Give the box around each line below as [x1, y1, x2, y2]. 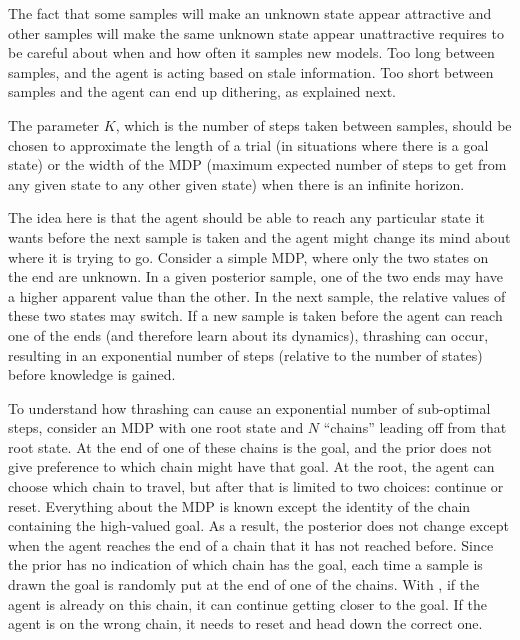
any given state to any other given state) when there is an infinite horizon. [8, 173, 465, 194]
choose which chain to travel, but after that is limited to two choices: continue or [8, 476, 504, 497]
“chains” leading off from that [323, 417, 507, 438]
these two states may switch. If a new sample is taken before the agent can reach [8, 305, 503, 326]
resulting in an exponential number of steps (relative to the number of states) [8, 344, 483, 365]
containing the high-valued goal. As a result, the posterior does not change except [8, 515, 509, 536]
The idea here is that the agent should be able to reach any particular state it [8, 207, 485, 228]
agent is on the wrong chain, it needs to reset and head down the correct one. [8, 613, 483, 634]
